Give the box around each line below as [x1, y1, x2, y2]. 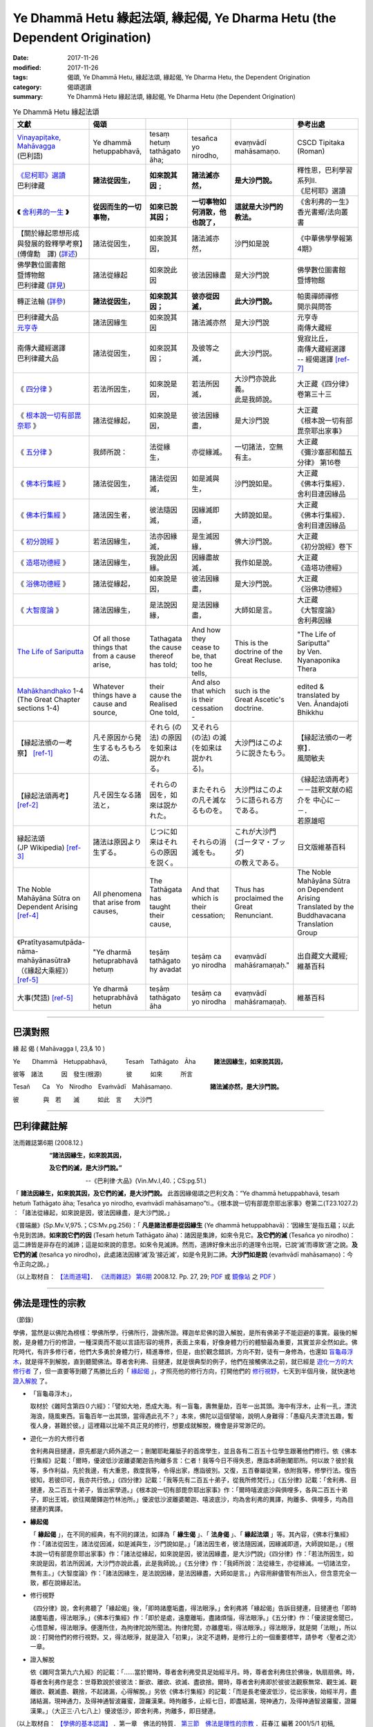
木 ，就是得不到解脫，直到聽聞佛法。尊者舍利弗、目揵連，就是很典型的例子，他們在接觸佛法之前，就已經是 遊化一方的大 [12, 1357, 354, 1366]
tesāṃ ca [191, 988, 222, 998]
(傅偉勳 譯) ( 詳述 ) [17, 249, 78, 258]
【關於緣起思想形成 [17, 228, 79, 238]
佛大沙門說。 [234, 536, 276, 546]
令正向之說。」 [12, 1259, 52, 1268]
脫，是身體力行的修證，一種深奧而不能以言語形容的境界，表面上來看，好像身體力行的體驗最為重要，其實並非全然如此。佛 [12, 1338, 358, 1346]
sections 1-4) [17, 703, 60, 713]
